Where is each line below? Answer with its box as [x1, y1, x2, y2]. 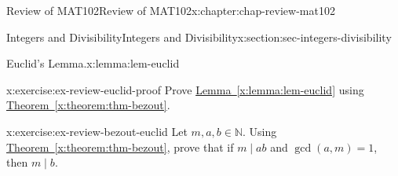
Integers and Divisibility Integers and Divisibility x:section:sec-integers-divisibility [6, 28, 392, 45]
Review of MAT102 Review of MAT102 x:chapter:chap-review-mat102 [6, 2, 335, 18]
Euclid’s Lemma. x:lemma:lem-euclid [6, 55, 180, 71]
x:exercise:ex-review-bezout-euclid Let [6, 123, 188, 139]
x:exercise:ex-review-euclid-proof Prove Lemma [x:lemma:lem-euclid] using [6, 81, 364, 97]
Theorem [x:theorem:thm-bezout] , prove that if [6, 138, 234, 155]
